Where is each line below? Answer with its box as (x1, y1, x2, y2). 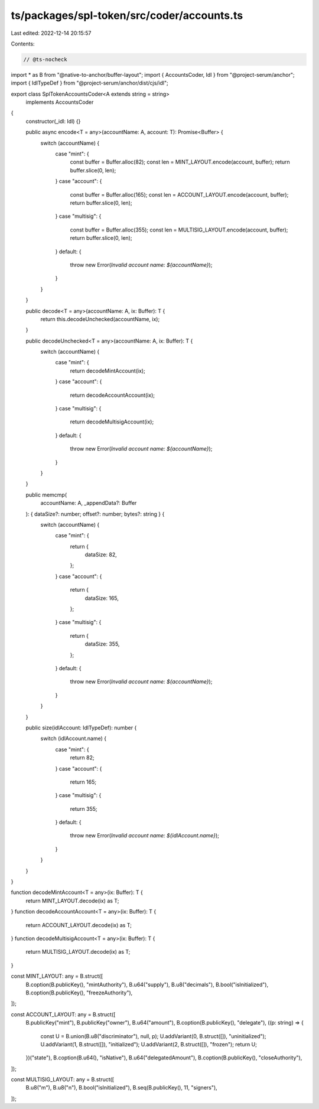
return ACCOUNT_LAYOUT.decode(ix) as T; (25, 921, 132, 928)
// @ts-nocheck (23, 56, 67, 63)
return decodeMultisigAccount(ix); (70, 418, 154, 425)
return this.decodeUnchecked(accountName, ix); (40, 315, 160, 322)
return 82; (70, 754, 95, 761)
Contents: (11, 40, 35, 47)
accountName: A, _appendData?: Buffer (40, 500, 137, 507)
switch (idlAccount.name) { (40, 735, 106, 742)
